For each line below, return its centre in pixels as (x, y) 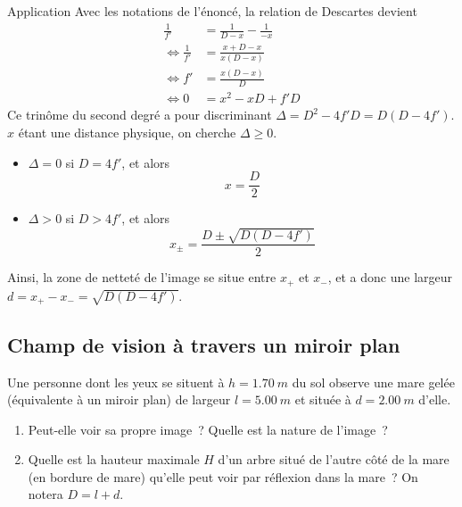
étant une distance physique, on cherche (127, 132)
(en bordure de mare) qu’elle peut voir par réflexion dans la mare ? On (223, 476)
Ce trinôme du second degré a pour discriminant (140, 115)
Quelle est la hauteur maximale (114, 459)
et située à (323, 399)
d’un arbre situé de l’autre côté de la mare (334, 459)
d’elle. (435, 399)
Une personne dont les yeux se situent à (116, 382)
